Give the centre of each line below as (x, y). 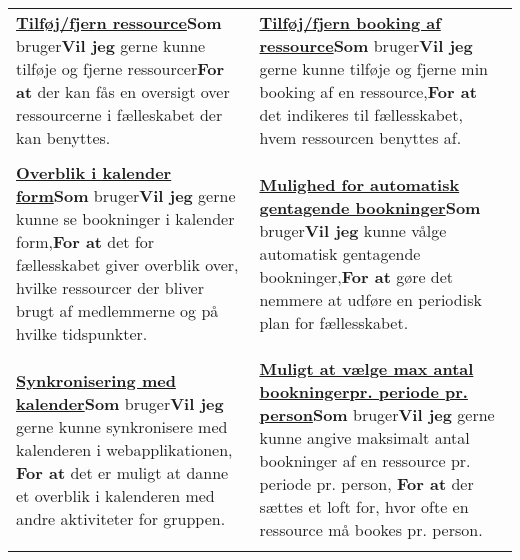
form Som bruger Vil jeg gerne (126, 195)
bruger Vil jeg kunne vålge (353, 230)
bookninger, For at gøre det (356, 276)
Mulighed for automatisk (359, 184)
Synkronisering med (96, 380)
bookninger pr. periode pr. (363, 391)
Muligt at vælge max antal (366, 368)
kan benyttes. (63, 137)
